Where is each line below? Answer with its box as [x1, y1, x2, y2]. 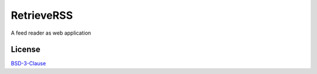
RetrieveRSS [11, 9, 73, 22]
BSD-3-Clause [11, 60, 46, 67]
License [11, 45, 41, 55]
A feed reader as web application [11, 29, 91, 36]
